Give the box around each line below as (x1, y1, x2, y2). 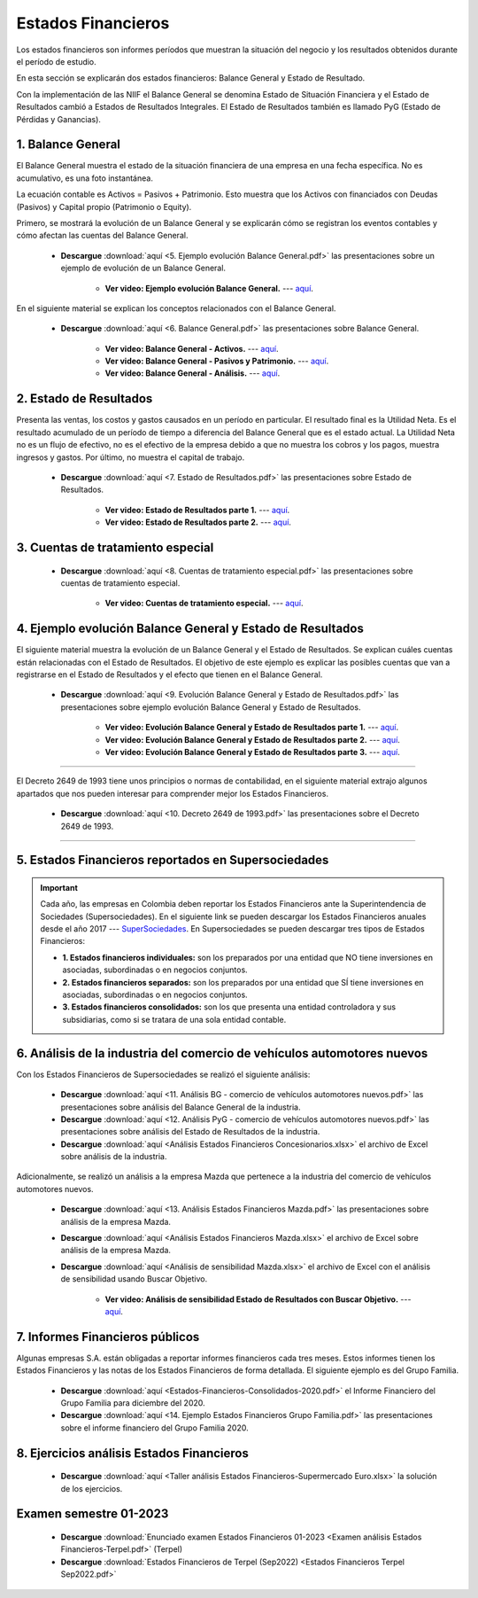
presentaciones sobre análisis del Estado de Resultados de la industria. (60, 1126, 320, 1137)
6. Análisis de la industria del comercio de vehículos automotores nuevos (16, 1046, 428, 1061)
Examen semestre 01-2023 (16, 1507, 169, 1522)
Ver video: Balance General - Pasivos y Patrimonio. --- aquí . (104, 355, 329, 367)
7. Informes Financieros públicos (16, 1329, 200, 1345)
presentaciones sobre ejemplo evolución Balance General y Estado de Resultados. (60, 701, 361, 713)
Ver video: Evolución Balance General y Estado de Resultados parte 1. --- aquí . (104, 722, 399, 733)
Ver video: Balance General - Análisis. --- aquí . (104, 368, 281, 378)
